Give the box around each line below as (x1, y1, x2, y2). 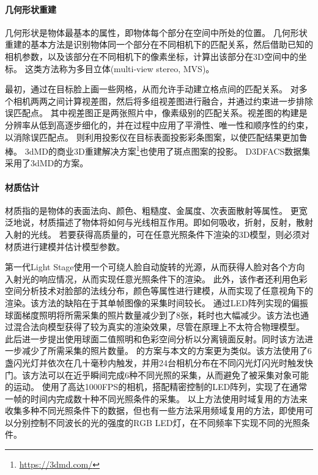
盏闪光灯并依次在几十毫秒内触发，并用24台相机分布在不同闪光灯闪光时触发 (5, 356, 305, 369)
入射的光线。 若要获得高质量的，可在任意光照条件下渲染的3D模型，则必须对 (5, 227, 310, 240)
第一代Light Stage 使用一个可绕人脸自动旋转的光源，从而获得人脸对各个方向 (5, 260, 305, 273)
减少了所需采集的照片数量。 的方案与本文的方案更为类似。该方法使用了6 (21, 344, 312, 357)
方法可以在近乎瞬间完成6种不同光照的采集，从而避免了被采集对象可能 (30, 368, 309, 381)
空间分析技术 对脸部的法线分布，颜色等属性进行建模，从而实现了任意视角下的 (5, 284, 313, 297)
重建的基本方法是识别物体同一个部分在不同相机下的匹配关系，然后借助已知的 (5, 38, 313, 51)
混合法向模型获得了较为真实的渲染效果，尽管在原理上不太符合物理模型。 (13, 320, 305, 333)
